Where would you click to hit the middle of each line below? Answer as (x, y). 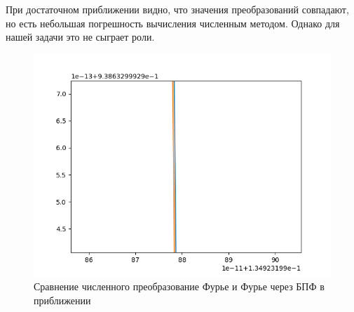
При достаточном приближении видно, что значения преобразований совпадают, (177, 9)
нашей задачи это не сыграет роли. (80, 37)
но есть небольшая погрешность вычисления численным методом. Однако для (173, 23)
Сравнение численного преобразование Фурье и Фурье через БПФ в (179, 286)
